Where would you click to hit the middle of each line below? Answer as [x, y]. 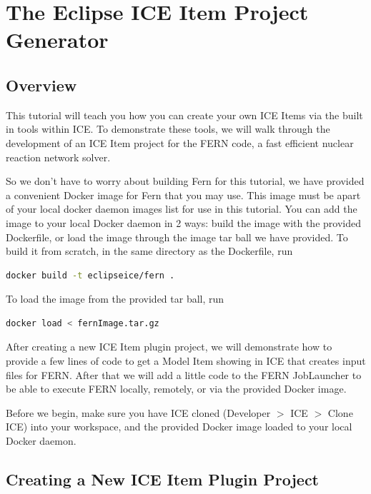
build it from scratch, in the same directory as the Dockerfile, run [149, 251]
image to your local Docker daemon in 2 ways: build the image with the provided [183, 222]
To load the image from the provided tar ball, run [115, 299]
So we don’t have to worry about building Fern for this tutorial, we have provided [185, 181]
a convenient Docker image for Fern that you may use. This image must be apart [183, 195]
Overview [41, 85]
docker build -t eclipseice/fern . [90, 275]
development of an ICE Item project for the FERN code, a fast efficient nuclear [180, 142]
